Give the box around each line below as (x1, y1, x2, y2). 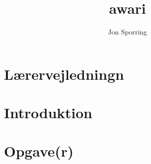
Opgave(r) (4, 141, 74, 161)
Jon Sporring (108, 27, 147, 37)
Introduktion (4, 102, 93, 123)
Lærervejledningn (4, 64, 124, 84)
